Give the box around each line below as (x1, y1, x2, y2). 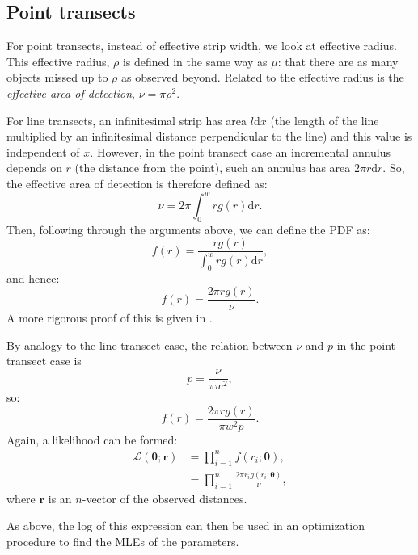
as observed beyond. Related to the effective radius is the (121, 69, 404, 86)
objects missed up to (6, 69, 108, 86)
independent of (6, 143, 80, 160)
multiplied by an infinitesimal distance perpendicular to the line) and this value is (6, 128, 412, 145)
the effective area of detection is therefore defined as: (6, 174, 268, 191)
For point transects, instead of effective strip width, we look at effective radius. (6, 37, 397, 54)
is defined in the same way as (122, 53, 268, 69)
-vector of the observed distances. (82, 490, 247, 507)
